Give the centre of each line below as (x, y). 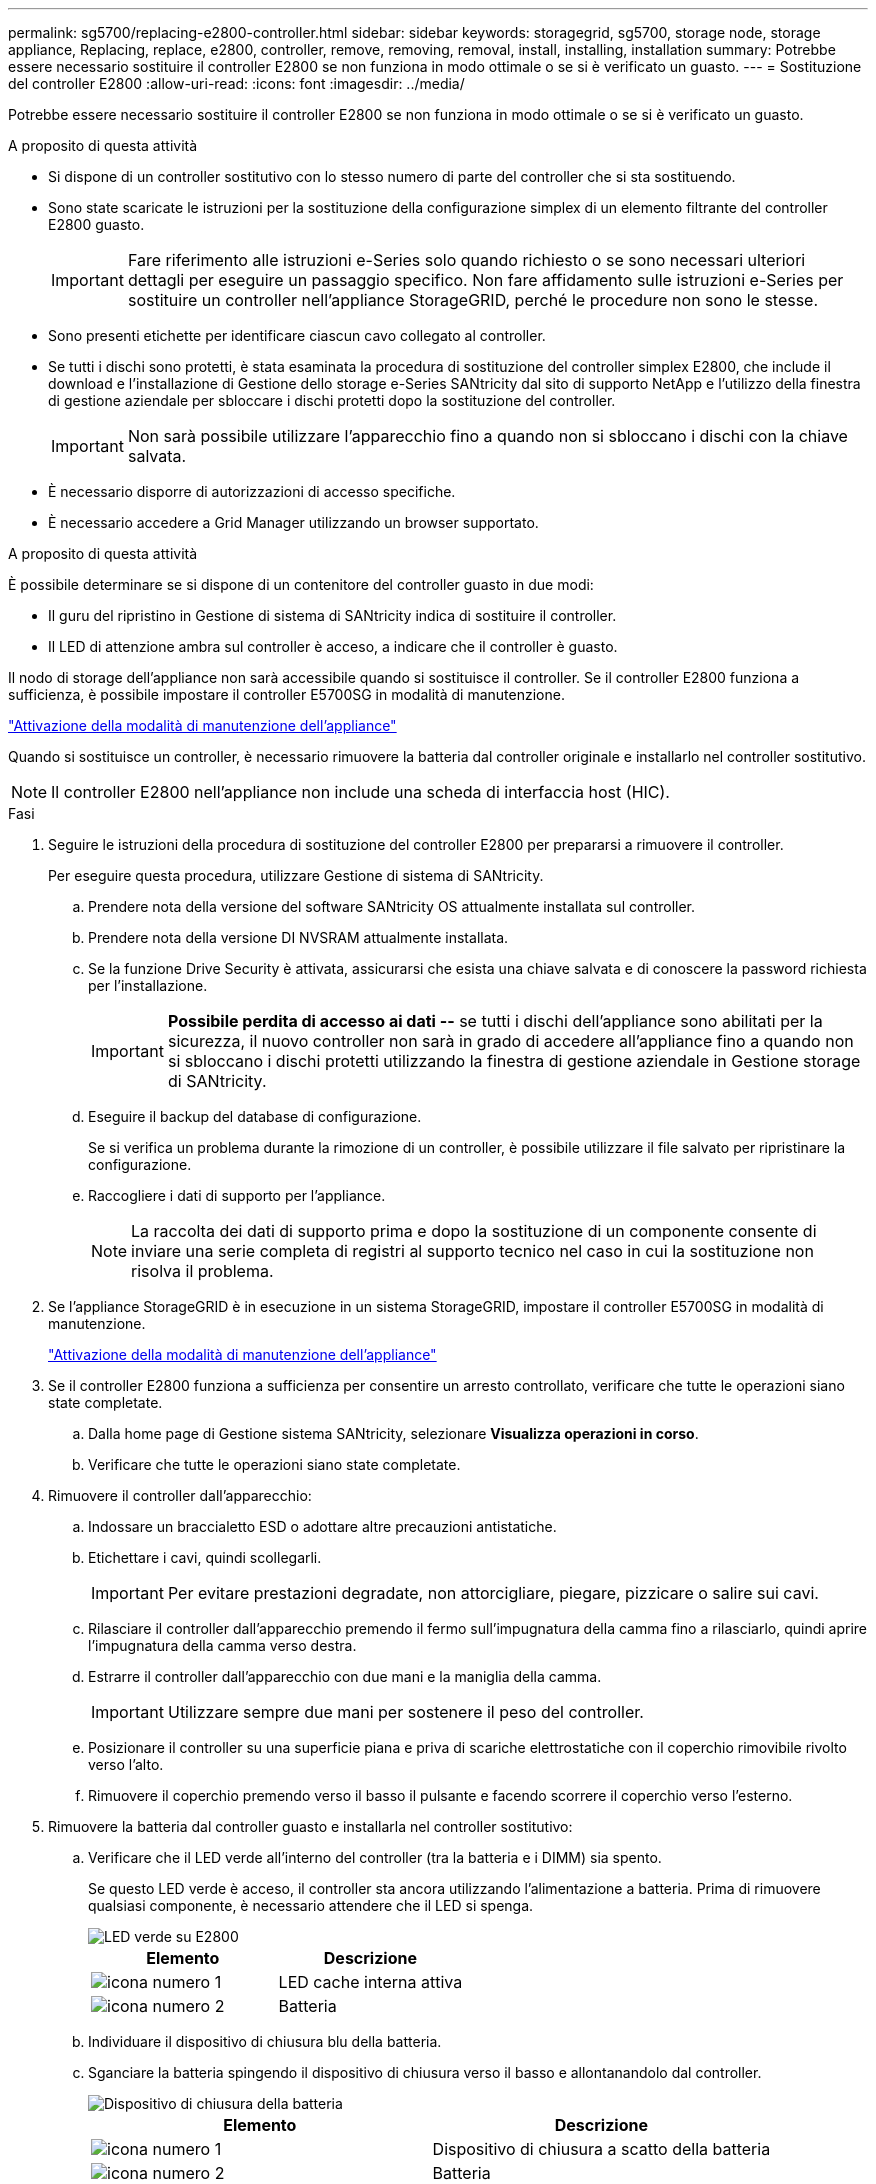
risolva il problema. (202, 1271)
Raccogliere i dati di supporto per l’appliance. (237, 1195)
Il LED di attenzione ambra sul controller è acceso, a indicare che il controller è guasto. (333, 646)
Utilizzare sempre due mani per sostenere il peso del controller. (405, 1712)
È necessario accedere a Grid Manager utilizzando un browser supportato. (293, 522)
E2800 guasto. (96, 224)
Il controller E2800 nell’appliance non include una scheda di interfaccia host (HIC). (360, 792)
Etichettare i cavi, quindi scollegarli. (205, 1557)
